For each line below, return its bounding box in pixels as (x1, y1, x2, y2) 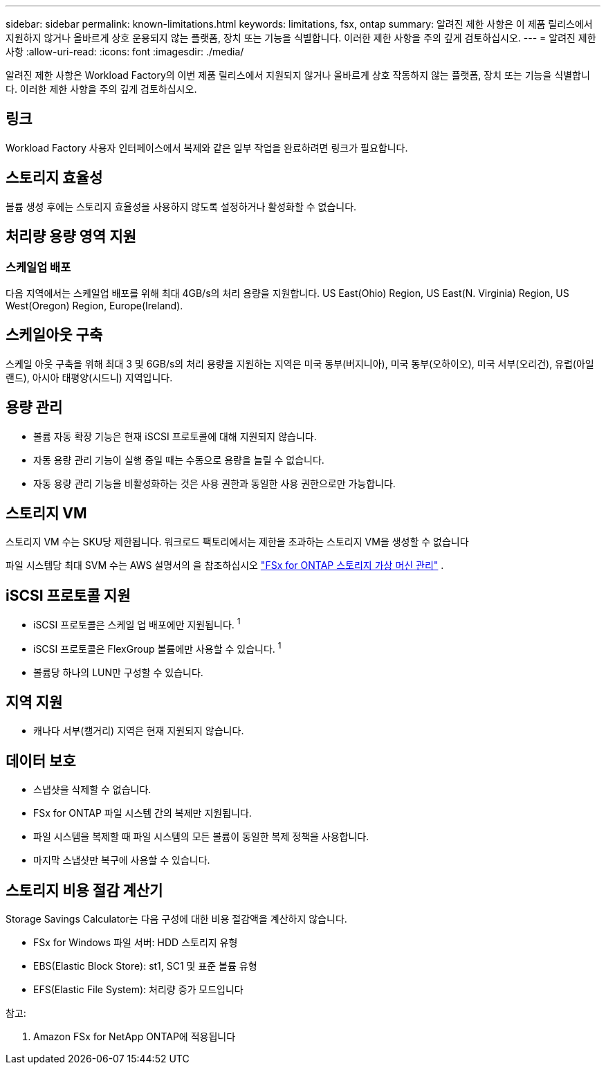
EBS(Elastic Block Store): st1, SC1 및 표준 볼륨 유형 (33, 960, 257, 972)
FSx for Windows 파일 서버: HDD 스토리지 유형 (33, 936, 238, 949)
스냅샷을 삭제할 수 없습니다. (33, 783, 151, 796)
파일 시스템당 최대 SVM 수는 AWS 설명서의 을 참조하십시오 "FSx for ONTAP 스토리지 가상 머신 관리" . (6, 559, 444, 572)
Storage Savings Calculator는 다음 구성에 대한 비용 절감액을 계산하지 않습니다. (6, 913, 347, 925)
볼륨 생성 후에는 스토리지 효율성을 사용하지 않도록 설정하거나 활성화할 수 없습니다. (6, 200, 357, 212)
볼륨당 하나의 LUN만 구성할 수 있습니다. (33, 666, 203, 678)
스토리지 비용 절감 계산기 (6, 881, 163, 899)
